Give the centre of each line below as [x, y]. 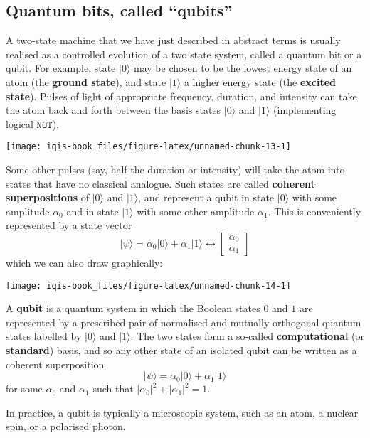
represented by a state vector [69, 225]
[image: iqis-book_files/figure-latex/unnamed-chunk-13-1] [148, 147]
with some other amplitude [196, 211]
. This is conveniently [314, 211]
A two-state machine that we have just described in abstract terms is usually [173, 40]
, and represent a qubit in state [206, 197]
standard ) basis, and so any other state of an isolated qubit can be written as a [181, 350]
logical [20, 123]
